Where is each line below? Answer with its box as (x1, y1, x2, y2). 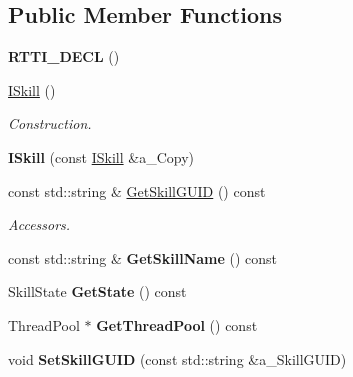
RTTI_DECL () (8, 46, 120, 67)
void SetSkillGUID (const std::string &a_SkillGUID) (8, 348, 347, 369)
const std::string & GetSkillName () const (8, 247, 278, 268)
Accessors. (8, 214, 71, 235)
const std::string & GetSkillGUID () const (8, 180, 266, 201)
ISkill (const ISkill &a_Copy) (8, 146, 194, 167)
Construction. (8, 113, 92, 134)
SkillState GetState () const (8, 281, 187, 302)
